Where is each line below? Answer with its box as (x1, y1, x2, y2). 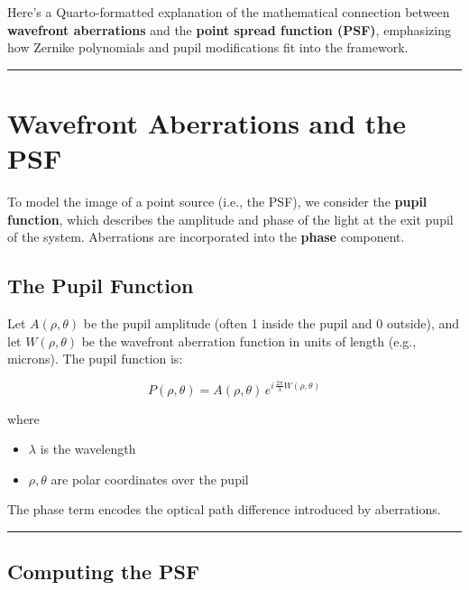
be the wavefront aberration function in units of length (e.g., (81, 331, 417, 350)
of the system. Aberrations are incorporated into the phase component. (7, 227, 405, 246)
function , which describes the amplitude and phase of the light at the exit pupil (7, 209, 454, 228)
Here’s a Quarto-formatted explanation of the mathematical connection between (7, 3, 450, 21)
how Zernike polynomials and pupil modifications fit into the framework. (7, 38, 409, 57)
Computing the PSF (7, 558, 200, 585)
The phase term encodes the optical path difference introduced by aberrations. (7, 500, 441, 519)
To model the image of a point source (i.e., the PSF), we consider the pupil (7, 192, 428, 211)
